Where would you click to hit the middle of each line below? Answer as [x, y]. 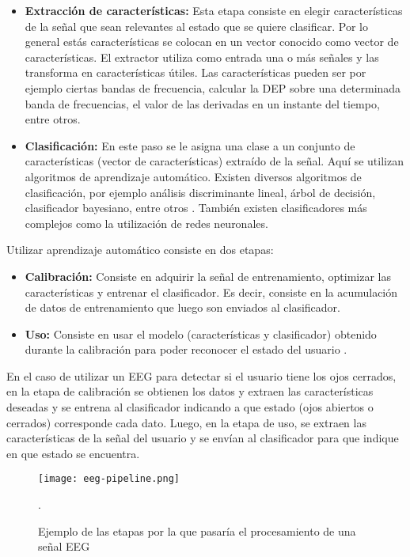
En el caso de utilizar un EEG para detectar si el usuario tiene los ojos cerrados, [201, 375]
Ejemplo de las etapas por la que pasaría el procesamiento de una [197, 530]
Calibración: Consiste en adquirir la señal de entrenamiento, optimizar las [208, 276]
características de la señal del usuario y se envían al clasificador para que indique [203, 438]
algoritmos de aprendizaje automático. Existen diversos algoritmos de [193, 176]
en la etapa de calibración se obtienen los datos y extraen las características [190, 391]
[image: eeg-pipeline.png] [109, 479]
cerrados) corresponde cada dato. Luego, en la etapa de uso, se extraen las [186, 422]
